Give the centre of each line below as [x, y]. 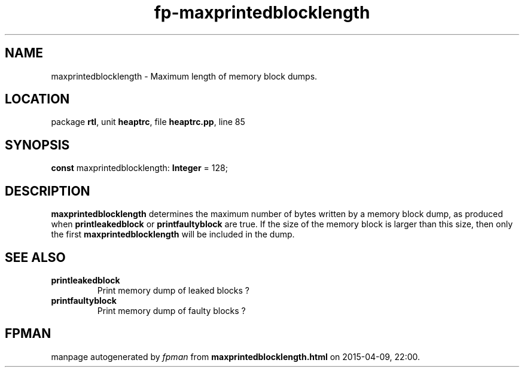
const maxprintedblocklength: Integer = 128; [139, 168]
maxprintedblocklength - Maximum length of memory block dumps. [184, 76]
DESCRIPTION [48, 191]
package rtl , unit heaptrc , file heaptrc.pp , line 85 [148, 122]
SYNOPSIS [37, 145]
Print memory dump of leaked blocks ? [173, 290]
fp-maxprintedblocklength [262, 13]
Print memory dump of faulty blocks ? [171, 310]
